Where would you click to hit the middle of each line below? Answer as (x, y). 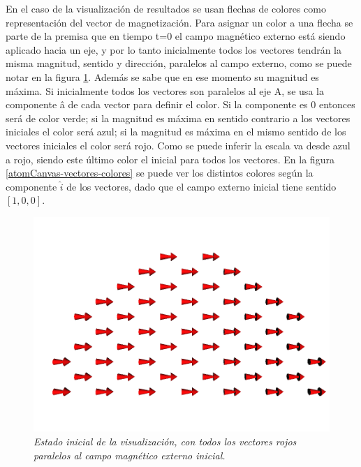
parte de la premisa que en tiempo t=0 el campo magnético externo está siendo (176, 36)
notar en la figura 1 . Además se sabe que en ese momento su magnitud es (162, 76)
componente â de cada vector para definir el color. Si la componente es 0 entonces (180, 104)
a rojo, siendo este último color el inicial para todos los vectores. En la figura (170, 159)
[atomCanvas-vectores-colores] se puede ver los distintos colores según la (160, 173)
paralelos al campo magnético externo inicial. (130, 455)
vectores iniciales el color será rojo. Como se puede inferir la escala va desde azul (178, 145)
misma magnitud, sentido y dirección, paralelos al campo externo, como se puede (179, 63)
